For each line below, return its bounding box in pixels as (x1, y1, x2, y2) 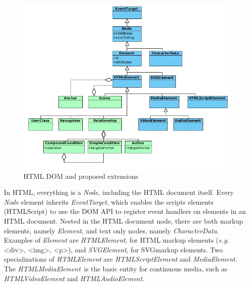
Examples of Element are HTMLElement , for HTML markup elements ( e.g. (4, 235, 230, 245)
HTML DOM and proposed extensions (23, 171, 138, 181)
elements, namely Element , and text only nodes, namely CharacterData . (4, 225, 219, 235)
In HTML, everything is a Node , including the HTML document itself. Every (4, 187, 234, 197)
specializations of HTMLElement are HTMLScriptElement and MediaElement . (4, 254, 237, 264)
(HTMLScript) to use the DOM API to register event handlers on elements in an (4, 206, 246, 216)
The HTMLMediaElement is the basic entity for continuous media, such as (4, 264, 228, 273)
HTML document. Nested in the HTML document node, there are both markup (4, 216, 243, 226)
